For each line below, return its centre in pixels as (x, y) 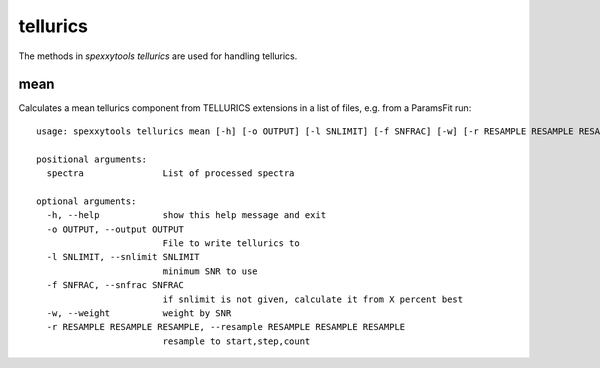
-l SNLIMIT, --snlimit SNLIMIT (123, 257)
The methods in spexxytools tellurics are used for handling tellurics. (158, 56)
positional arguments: (92, 159)
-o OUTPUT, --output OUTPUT (115, 229)
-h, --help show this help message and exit (186, 215)
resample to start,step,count (236, 341)
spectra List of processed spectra (170, 173)
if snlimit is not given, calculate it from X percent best (313, 299)
